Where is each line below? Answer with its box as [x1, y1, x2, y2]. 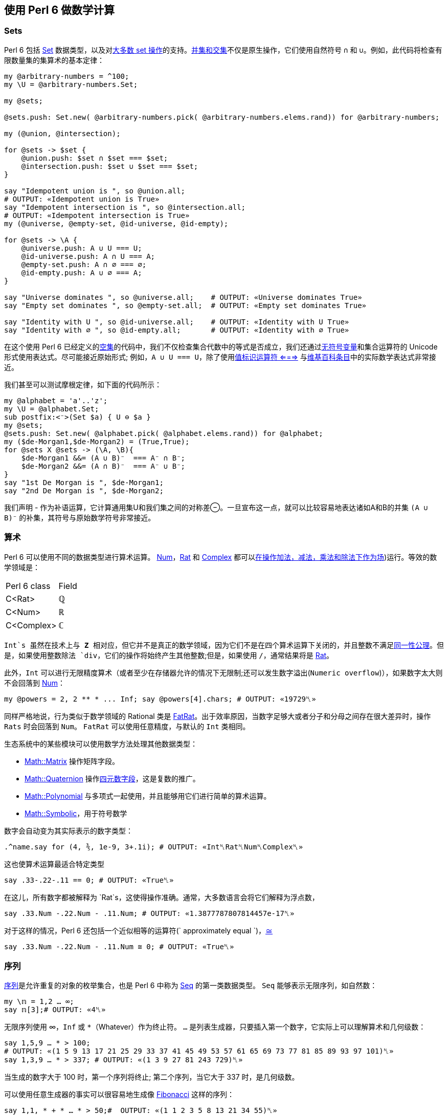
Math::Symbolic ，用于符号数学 [25, 808, 127, 818]
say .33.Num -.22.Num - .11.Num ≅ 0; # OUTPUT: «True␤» [4, 942, 234, 951]
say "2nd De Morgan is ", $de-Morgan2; [4, 486, 164, 495]
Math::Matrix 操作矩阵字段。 [25, 756, 119, 766]
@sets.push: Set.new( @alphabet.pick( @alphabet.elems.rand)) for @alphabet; [4, 429, 323, 438]
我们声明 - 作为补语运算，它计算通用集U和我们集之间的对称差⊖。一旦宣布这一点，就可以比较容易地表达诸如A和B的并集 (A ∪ [4, 502, 428, 512]
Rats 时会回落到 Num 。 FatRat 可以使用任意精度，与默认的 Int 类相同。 [4, 722, 250, 731]
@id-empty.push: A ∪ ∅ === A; [21, 268, 142, 277]
